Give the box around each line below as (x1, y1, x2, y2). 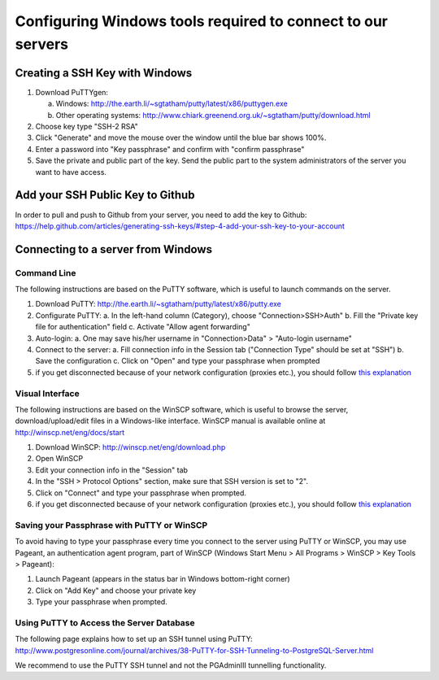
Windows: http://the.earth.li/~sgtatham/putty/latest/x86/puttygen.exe (55, 98, 288, 109)
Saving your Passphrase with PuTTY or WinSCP (15, 519, 208, 530)
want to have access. (35, 167, 107, 177)
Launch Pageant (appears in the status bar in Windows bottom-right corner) (35, 574, 290, 584)
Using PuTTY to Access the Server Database (15, 617, 195, 628)
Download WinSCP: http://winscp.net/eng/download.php (35, 442, 226, 452)
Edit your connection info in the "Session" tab (35, 464, 189, 475)
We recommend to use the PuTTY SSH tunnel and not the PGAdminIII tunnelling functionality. (15, 660, 327, 670)
